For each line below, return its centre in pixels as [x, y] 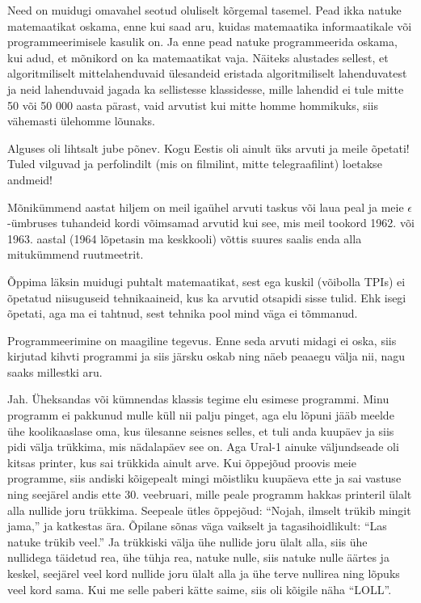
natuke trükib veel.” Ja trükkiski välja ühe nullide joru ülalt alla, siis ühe [187, 541]
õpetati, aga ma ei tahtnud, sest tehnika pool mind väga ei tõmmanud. [183, 313]
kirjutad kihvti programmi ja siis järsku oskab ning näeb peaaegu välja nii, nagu [206, 356]
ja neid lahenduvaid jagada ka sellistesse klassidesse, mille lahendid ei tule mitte [206, 89]
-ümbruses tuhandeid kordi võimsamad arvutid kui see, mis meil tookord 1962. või [211, 223]
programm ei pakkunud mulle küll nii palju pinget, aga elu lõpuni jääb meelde [201, 415]
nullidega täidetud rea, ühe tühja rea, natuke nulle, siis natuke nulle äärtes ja [198, 557]
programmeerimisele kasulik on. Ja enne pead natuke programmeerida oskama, [202, 42]
